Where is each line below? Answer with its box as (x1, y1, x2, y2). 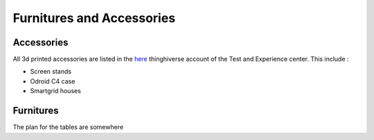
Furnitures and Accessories (12, 10, 176, 26)
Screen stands (30, 68, 72, 76)
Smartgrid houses (30, 87, 81, 95)
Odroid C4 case (30, 77, 75, 86)
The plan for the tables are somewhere (12, 123, 124, 131)
